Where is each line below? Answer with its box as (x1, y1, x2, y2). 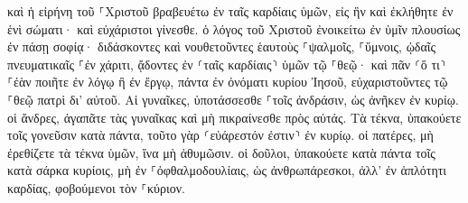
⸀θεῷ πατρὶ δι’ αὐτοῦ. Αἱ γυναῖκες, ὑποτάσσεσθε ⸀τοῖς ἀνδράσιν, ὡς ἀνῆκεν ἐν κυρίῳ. (7, 89, 459, 108)
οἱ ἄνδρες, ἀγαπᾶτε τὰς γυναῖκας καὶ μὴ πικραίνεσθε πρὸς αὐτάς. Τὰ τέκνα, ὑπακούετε (7, 107, 462, 126)
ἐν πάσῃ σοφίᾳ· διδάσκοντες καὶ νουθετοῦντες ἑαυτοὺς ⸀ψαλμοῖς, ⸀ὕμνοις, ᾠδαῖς (7, 37, 436, 56)
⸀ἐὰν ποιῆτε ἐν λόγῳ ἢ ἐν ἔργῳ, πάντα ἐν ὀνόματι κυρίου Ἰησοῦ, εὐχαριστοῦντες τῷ (7, 72, 448, 91)
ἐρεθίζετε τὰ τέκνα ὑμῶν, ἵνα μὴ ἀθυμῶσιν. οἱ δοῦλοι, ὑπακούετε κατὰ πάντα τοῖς (7, 143, 435, 161)
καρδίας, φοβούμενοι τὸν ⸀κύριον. (7, 178, 185, 197)
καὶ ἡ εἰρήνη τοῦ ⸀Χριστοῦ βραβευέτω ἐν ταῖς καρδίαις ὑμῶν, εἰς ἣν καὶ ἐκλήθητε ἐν (7, 2, 454, 20)
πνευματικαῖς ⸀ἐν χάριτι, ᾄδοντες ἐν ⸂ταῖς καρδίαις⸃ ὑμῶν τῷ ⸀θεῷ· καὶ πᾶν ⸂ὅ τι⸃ (7, 54, 446, 73)
